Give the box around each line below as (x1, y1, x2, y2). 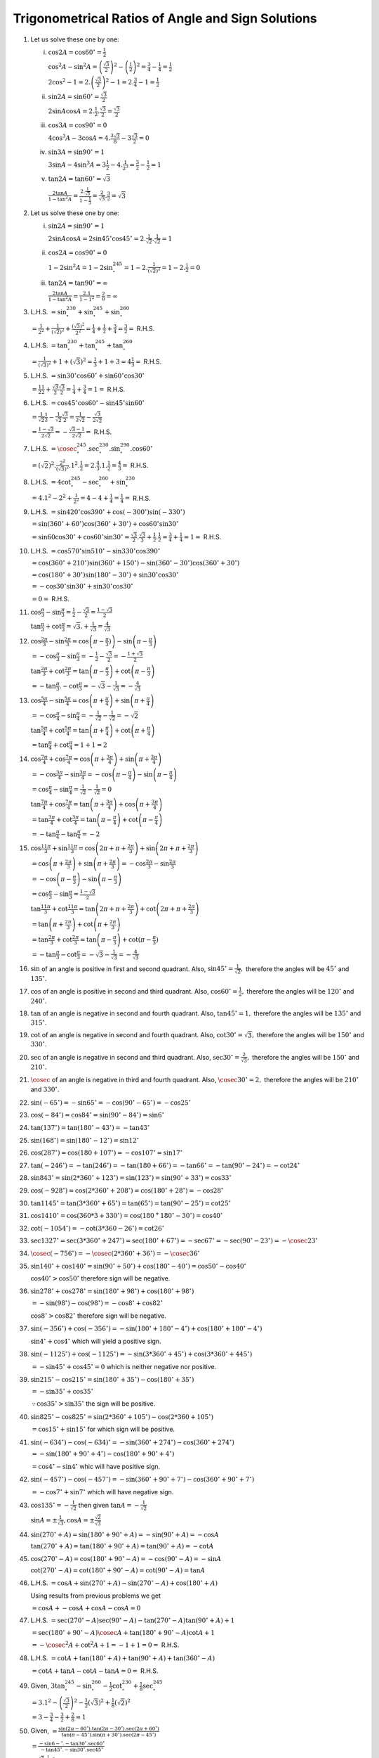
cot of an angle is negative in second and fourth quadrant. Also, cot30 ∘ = (30, 1030, 244, 1039)
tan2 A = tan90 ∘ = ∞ (48, 278, 108, 288)
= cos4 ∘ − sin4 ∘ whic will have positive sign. (32, 1461, 161, 1470)
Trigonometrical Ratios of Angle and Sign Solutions (13, 11, 317, 26)
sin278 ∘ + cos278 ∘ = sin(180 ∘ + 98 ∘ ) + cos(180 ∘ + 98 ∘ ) (30, 1286, 194, 1295)
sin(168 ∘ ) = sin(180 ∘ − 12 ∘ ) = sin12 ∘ (30, 1135, 140, 1144)
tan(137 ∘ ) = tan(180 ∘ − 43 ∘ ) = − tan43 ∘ (30, 1122, 150, 1131)
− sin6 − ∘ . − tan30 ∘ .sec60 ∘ (39, 1739, 105, 1747)
